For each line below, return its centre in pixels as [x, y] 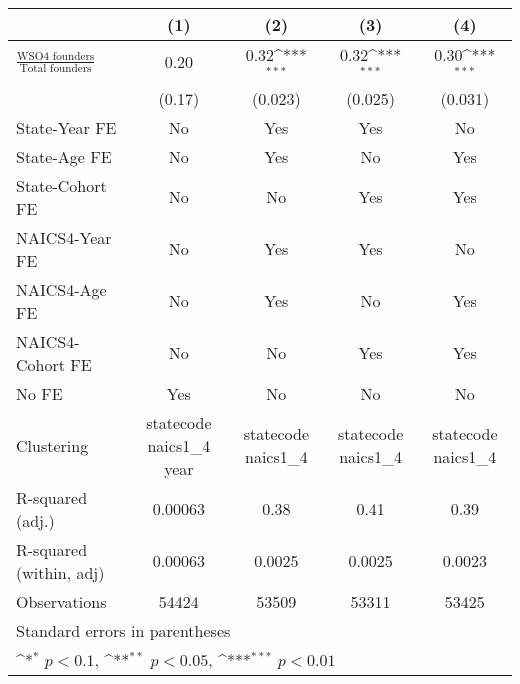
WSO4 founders [56, 56]
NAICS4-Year [64, 237]
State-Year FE [66, 127]
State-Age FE [64, 156]
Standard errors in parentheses [123, 630]
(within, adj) [60, 572]
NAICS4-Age [61, 289]
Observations [61, 601]
